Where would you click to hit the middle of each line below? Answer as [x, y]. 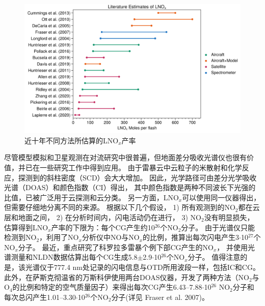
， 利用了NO [59, 237]
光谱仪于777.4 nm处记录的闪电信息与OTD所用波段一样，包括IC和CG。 [142, 267]
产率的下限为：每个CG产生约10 [103, 227]
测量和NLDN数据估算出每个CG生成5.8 [74, 257]
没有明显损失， [229, 217]
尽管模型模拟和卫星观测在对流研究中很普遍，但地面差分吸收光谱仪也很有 [125, 157]
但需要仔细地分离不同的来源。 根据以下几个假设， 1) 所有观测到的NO [120, 207]
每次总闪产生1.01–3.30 [40, 297]
